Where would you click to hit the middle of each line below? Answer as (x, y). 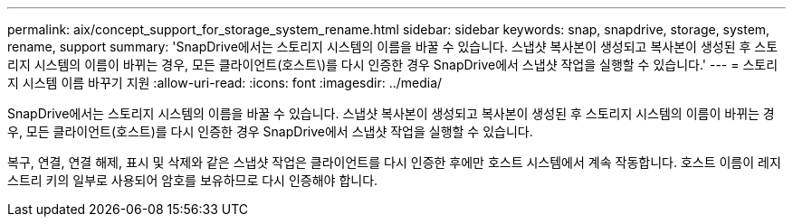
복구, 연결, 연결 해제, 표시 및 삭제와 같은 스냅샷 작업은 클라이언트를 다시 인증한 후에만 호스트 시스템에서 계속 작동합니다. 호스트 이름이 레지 (394, 162)
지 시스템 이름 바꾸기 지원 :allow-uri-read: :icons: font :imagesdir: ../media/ (225, 83)
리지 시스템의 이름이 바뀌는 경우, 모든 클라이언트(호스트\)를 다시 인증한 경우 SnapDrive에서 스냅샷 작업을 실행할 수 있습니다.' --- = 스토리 (393, 65)
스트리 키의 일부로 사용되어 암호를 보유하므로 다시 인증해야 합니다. (193, 180)
